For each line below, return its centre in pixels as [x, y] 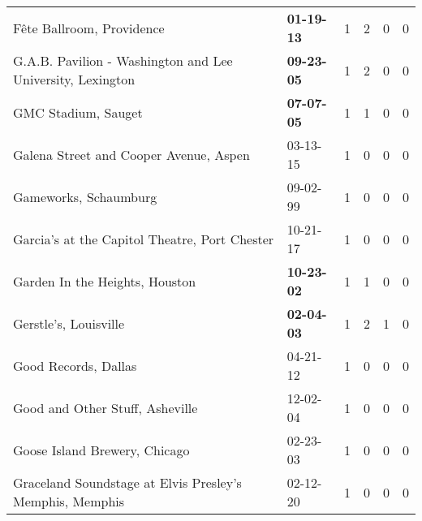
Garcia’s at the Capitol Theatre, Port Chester [144, 239]
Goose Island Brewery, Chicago [101, 450]
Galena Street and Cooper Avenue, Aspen [131, 154]
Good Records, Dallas [75, 365]
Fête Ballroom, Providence [89, 28]
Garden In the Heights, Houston [105, 281]
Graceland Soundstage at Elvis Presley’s [127, 482]
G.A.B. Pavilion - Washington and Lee [123, 60]
